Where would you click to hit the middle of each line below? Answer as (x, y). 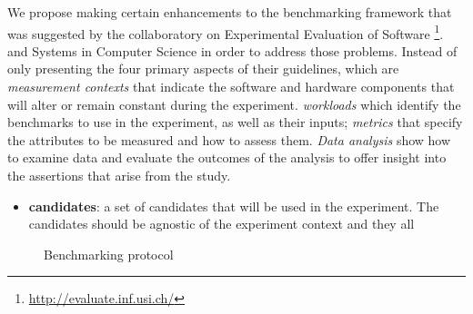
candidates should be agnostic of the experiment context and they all (221, 224)
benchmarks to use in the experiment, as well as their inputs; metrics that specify (235, 122)
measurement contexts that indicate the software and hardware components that (231, 87)
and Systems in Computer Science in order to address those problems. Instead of (232, 50)
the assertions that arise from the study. (119, 175)
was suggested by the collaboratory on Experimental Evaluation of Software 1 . (226, 32)
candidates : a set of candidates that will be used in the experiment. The (234, 206)
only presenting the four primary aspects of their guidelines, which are (203, 69)
